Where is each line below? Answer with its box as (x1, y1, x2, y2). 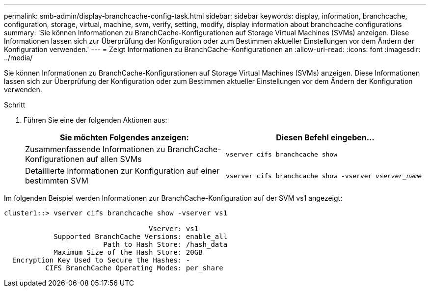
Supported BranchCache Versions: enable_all (54, 233, 228, 240)
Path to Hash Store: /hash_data (103, 240, 228, 248)
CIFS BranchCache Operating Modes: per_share (45, 264, 223, 272)
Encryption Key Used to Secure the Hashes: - (12, 256, 190, 264)
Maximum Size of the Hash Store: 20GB (54, 248, 203, 256)
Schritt (4, 101, 26, 109)
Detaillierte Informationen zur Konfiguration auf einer (25, 166, 220, 176)
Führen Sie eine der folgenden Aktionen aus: (24, 116, 167, 124)
